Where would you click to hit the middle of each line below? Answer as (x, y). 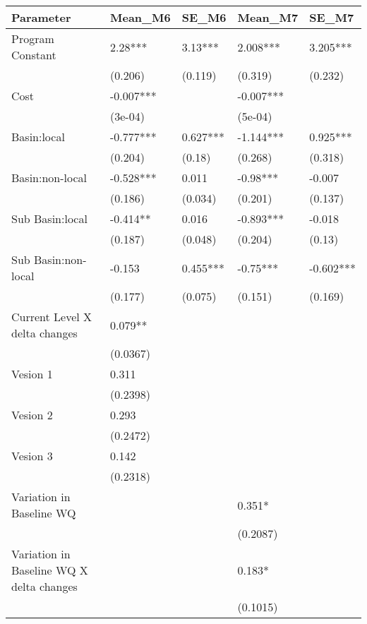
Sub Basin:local (49, 218)
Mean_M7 (268, 17)
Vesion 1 (32, 374)
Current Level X (52, 317)
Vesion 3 (32, 456)
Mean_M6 (140, 17)
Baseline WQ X (50, 570)
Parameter (41, 17)
